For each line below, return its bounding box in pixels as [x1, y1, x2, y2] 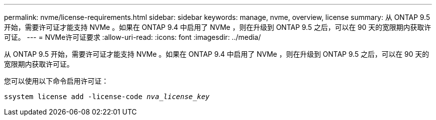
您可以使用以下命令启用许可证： [4, 77, 109, 85]
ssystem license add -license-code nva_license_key [4, 93, 210, 101]
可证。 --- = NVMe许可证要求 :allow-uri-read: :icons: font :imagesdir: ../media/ [4, 33, 261, 41]
